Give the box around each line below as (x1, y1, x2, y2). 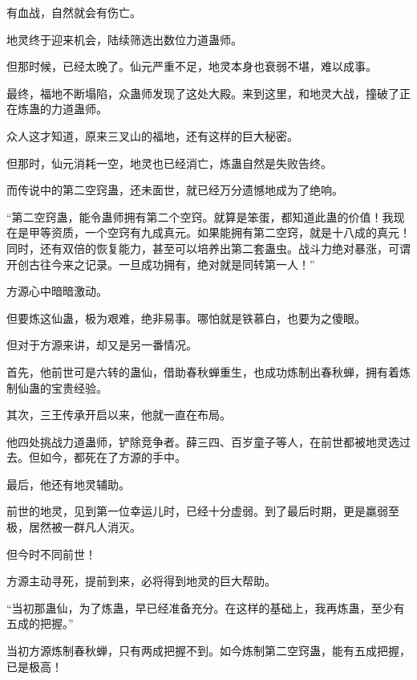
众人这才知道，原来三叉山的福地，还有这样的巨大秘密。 (6, 127, 298, 144)
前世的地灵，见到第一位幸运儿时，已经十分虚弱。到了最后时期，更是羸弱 (6, 503, 388, 519)
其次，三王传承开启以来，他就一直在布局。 (6, 406, 231, 423)
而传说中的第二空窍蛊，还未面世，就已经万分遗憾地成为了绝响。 (6, 181, 343, 198)
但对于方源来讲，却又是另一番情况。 (6, 336, 197, 353)
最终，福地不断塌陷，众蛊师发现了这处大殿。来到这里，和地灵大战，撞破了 (6, 84, 399, 101)
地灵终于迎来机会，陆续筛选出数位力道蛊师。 (6, 31, 242, 47)
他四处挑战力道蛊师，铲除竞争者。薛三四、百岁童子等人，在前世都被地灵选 (6, 433, 399, 450)
